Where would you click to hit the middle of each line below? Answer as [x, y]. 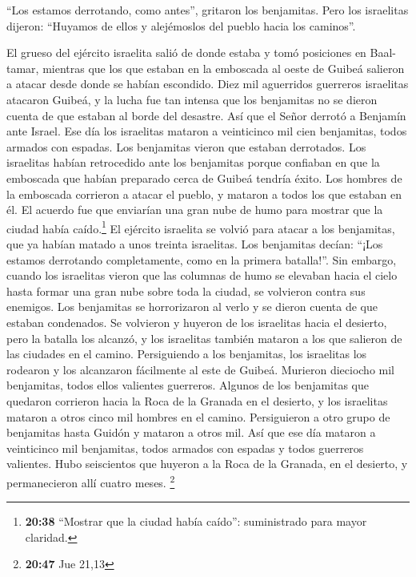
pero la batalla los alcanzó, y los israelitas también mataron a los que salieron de [204, 338]
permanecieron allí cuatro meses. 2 [91, 481]
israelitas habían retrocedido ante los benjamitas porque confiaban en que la [193, 162]
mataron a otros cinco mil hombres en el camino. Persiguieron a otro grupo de [198, 416]
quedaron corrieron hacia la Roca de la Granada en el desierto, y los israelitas [197, 400]
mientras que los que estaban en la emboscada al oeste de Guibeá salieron [224, 68]
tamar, [23, 68]
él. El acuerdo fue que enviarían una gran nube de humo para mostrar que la [195, 210]
